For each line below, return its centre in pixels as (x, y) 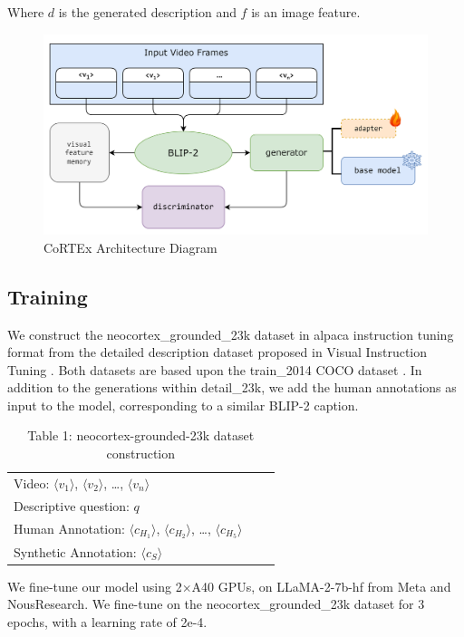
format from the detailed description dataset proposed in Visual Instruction (217, 352)
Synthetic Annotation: (75, 551)
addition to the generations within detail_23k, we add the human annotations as (232, 387)
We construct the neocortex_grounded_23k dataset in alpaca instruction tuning (231, 334)
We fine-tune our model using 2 (95, 586)
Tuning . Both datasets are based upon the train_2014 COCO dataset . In (215, 369)
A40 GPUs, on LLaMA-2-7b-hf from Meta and (321, 586)
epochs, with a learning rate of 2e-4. (107, 621)
